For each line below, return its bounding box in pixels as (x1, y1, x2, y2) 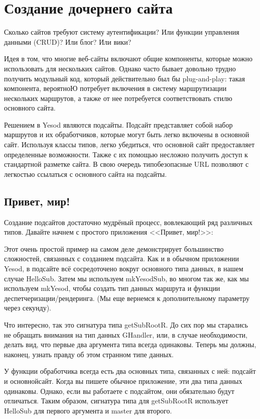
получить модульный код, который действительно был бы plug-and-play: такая (4, 73, 245, 83)
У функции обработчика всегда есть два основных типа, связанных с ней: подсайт (4, 366, 256, 376)
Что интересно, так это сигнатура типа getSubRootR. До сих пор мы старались (4, 319, 248, 330)
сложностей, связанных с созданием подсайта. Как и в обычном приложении (4, 253, 239, 264)
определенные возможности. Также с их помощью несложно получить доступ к (4, 149, 248, 159)
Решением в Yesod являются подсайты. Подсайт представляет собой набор (4, 119, 233, 130)
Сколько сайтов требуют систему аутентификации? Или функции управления (4, 27, 239, 37)
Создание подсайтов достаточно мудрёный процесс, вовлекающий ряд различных (4, 217, 253, 227)
